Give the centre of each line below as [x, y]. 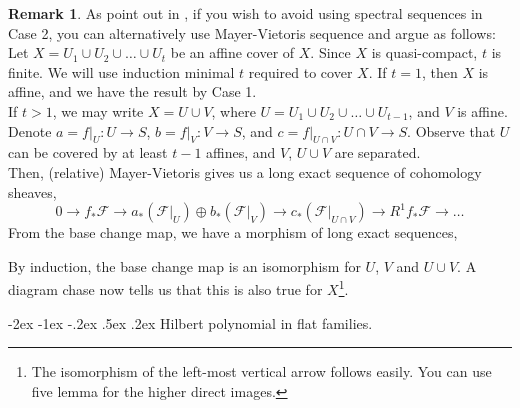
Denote [30, 130]
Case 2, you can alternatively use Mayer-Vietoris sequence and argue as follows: [252, 32]
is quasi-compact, [424, 52]
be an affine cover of [232, 52]
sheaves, [32, 191]
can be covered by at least [88, 152]
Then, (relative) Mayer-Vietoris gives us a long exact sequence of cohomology [245, 171]
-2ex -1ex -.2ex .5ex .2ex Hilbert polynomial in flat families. [190, 322]
